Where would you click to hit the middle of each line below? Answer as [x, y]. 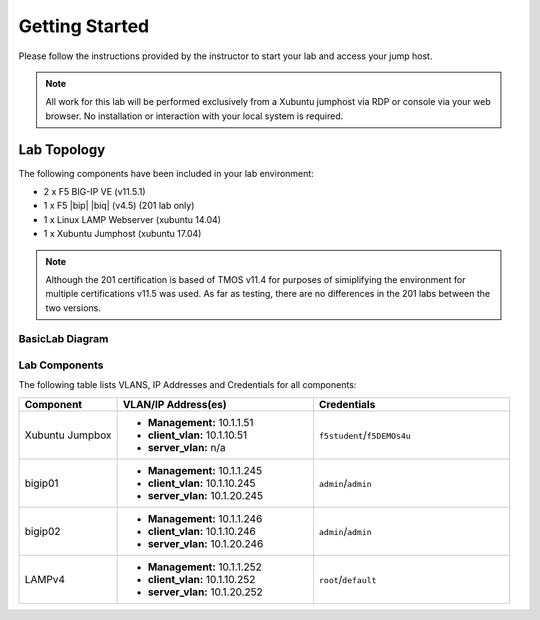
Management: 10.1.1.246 [205, 518]
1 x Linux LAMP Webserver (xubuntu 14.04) [132, 219]
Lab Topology [62, 149]
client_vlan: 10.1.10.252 [201, 579]
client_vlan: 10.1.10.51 [197, 435]
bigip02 [42, 531]
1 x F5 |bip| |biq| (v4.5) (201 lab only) [119, 206]
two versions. [73, 307]
